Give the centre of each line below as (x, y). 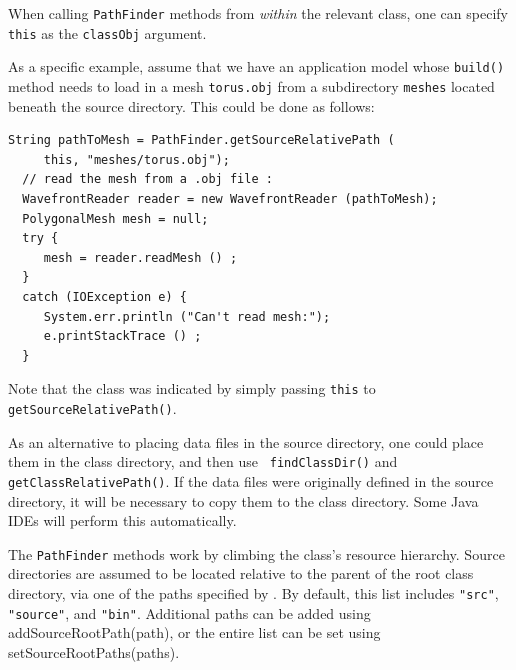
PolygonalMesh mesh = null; (115, 218)
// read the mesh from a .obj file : (147, 179)
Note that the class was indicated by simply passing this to (192, 388)
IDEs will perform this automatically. (122, 520)
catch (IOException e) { (104, 296)
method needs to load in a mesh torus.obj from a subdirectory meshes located (251, 85)
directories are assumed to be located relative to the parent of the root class (241, 573)
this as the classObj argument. (107, 32)
